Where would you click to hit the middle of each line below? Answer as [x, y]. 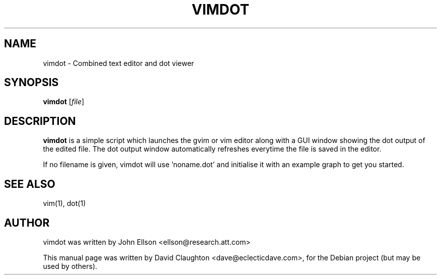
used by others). [70, 266]
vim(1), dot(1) [64, 203]
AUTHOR [27, 223]
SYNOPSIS [31, 83]
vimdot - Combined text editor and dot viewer [119, 63]
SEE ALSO [30, 184]
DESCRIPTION [40, 121]
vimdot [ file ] [64, 102]
